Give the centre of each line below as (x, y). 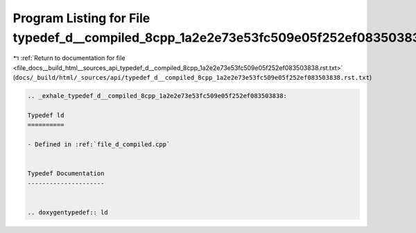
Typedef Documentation (66, 174)
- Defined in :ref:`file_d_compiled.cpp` (99, 145)
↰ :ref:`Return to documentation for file (69, 58)
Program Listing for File (81, 18)
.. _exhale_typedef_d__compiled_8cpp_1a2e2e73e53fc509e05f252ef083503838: (157, 96)
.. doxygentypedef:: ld (68, 212)
